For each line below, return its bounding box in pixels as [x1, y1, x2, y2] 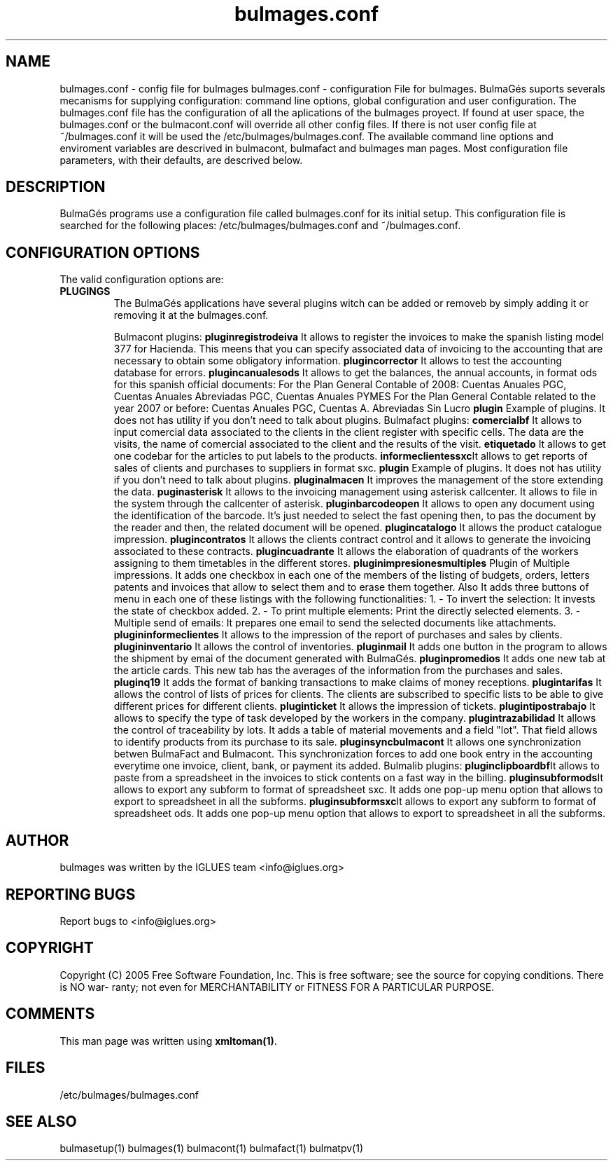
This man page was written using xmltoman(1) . [59, 1034, 277, 1047]
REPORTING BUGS [6, 885, 136, 903]
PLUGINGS [59, 285, 111, 298]
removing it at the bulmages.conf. [113, 309, 269, 322]
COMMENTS [6, 1005, 95, 1023]
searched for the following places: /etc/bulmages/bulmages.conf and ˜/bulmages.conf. [59, 219, 461, 232]
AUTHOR [6, 831, 69, 849]
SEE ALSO [6, 1112, 77, 1130]
